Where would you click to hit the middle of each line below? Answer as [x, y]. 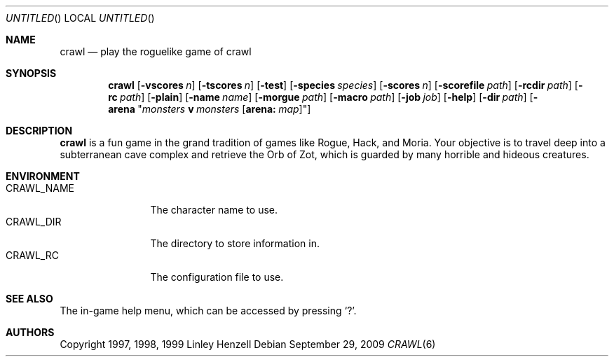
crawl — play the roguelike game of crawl [156, 51]
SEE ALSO [29, 299]
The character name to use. [214, 210]
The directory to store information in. [235, 243]
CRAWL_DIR [34, 222]
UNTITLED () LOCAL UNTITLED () [80, 18]
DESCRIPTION [39, 131]
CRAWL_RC [32, 255]
